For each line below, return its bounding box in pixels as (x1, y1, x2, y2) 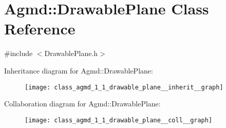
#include (4, 48, 33, 59)
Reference (4, 18, 76, 39)
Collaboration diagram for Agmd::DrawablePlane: (4, 98, 161, 109)
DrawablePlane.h (44, 48, 98, 59)
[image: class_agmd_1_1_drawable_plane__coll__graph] (25, 116, 213, 124)
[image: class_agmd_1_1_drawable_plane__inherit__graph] (25, 83, 223, 91)
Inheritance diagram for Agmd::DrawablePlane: (4, 65, 153, 76)
